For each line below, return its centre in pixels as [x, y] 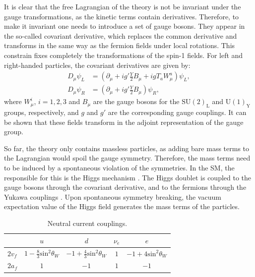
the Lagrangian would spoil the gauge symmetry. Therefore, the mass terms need [127, 158]
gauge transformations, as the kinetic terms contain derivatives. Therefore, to [122, 16]
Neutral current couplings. [87, 223]
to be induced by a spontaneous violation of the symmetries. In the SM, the [119, 167]
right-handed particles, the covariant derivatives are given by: [97, 65]
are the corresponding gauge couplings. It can [177, 112]
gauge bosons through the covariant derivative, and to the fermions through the [125, 187]
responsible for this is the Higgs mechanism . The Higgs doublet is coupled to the [128, 177]
